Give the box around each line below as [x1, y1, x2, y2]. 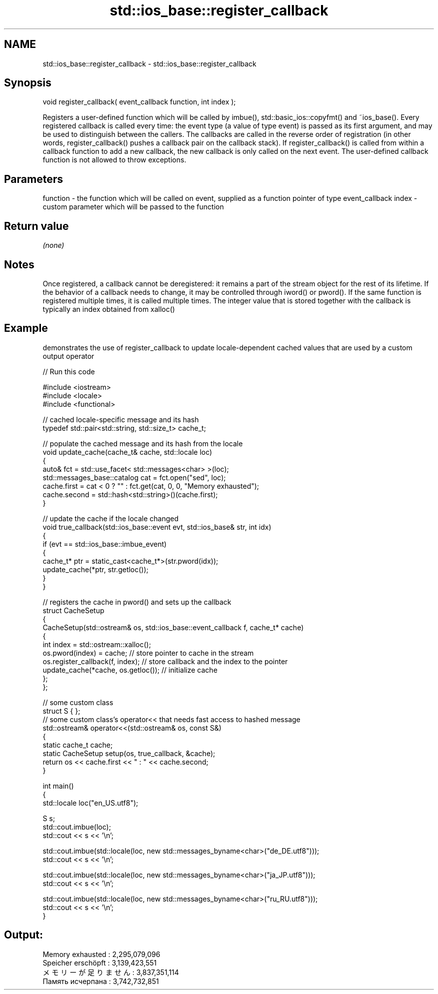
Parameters [4, 172, 63, 185]
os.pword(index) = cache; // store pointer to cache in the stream [42, 648, 254, 657]
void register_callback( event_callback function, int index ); [42, 97, 236, 106]
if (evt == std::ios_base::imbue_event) [42, 539, 167, 548]
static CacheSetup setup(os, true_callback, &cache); [42, 749, 215, 758]
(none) [42, 241, 64, 250]
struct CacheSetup [42, 606, 104, 615]
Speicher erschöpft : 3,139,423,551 [42, 958, 157, 967]
